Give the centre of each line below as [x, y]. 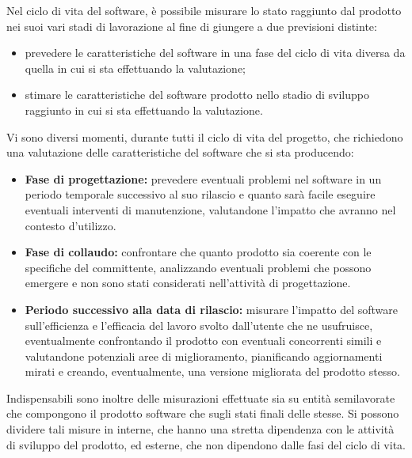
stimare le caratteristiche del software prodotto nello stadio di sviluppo [197, 95]
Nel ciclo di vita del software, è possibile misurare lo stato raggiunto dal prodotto [204, 10]
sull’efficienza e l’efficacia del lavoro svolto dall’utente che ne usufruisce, [199, 325]
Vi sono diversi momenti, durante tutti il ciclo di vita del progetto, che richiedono [205, 136]
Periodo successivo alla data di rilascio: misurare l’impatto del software [212, 309]
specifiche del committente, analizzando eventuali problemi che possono [198, 267]
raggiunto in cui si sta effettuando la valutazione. [144, 110]
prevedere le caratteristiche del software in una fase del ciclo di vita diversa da [215, 53]
